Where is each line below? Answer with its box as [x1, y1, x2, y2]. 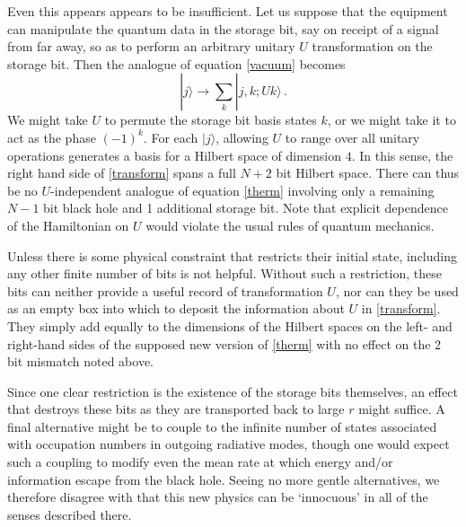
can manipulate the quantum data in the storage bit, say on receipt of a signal [7, 19, 439, 38]
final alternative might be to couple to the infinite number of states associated [7, 417, 437, 435]
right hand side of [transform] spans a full [7, 163, 236, 182]
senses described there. [7, 505, 132, 523]
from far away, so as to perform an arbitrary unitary [7, 37, 295, 56]
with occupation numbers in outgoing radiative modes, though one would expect [7, 435, 450, 453]
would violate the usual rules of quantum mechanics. [145, 215, 435, 234]
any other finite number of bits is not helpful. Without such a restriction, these [7, 264, 442, 283]
